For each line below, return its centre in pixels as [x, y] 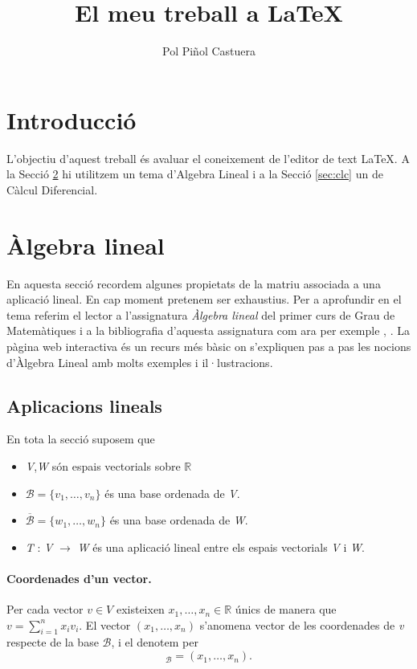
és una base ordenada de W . [179, 520]
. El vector [105, 624]
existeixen [140, 609]
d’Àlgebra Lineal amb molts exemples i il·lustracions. [140, 362]
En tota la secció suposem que [81, 439]
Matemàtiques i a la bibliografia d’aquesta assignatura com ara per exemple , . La [208, 330]
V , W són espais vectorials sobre [103, 465]
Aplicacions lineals [84, 405]
